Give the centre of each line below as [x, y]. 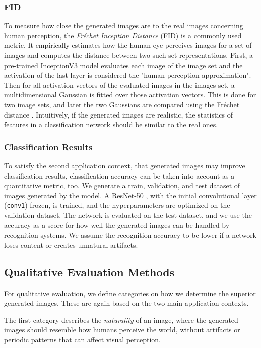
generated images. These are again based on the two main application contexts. [126, 303]
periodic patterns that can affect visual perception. [83, 339]
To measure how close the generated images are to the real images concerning [124, 25]
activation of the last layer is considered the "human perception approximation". [128, 75]
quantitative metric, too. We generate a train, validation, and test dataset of [122, 185]
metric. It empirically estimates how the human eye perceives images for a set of [128, 45]
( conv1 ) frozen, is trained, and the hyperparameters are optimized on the [117, 205]
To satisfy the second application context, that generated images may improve [125, 165]
